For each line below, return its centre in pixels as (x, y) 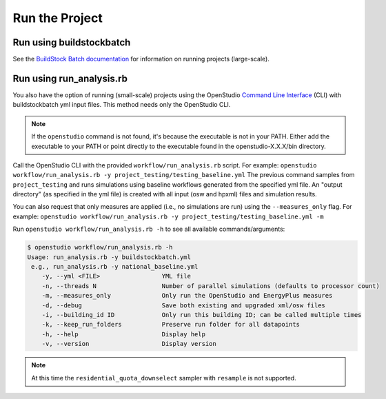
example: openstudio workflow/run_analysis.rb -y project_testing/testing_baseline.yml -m (168, 216)
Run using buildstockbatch (72, 42)
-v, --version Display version (129, 344)
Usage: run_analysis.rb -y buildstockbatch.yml (109, 257)
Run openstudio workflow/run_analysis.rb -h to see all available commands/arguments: (149, 229)
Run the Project (58, 18)
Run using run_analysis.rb (70, 78)
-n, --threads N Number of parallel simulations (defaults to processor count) (211, 286)
